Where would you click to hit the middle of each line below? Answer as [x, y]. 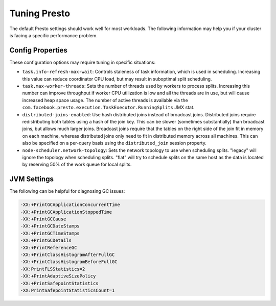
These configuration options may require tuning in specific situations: [83, 62]
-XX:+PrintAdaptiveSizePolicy [58, 276]
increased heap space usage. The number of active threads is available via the [105, 100]
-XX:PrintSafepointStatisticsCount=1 [67, 290]
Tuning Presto [40, 13]
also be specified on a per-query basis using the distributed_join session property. [114, 143]
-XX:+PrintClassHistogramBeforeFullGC [69, 262]
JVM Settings [31, 179]
